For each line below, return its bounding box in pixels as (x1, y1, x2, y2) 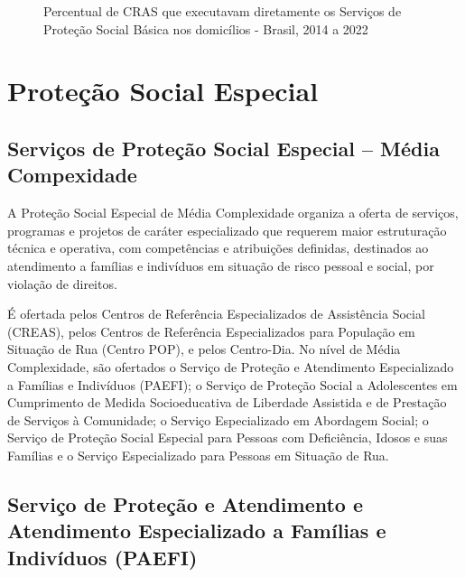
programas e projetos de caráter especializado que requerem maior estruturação (7, 220, 447, 239)
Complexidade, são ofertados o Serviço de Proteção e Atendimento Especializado (7, 357, 454, 376)
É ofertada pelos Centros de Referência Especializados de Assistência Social (7, 304, 425, 323)
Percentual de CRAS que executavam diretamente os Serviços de (43, 2, 402, 20)
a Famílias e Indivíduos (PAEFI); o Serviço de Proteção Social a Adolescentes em (7, 375, 458, 394)
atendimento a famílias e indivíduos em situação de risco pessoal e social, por (7, 256, 434, 275)
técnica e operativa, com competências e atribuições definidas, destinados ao (7, 238, 429, 257)
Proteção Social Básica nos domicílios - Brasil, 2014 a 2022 (43, 19, 368, 38)
